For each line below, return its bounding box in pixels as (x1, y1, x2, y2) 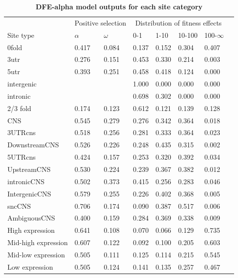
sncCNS (7, 200, 31, 211)
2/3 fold (7, 103, 31, 113)
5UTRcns (7, 152, 36, 162)
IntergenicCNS (7, 188, 52, 198)
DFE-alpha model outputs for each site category (35, 1, 203, 11)
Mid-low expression (7, 249, 65, 259)
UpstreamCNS (7, 164, 51, 174)
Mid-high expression (7, 237, 68, 248)
